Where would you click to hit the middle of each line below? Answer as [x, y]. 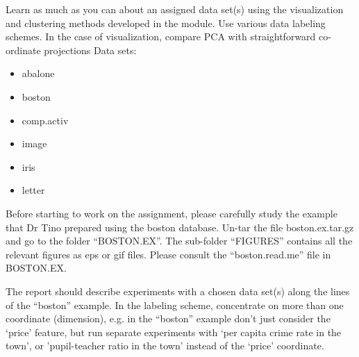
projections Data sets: [90, 50]
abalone [38, 73]
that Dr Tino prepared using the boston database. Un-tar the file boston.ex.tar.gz [180, 227]
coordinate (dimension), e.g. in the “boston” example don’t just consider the [168, 318]
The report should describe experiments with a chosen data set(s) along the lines [178, 291]
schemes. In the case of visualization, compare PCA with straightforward [161, 36]
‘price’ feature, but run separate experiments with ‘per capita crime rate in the [174, 332]
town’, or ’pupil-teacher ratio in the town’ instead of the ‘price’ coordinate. [165, 346]
